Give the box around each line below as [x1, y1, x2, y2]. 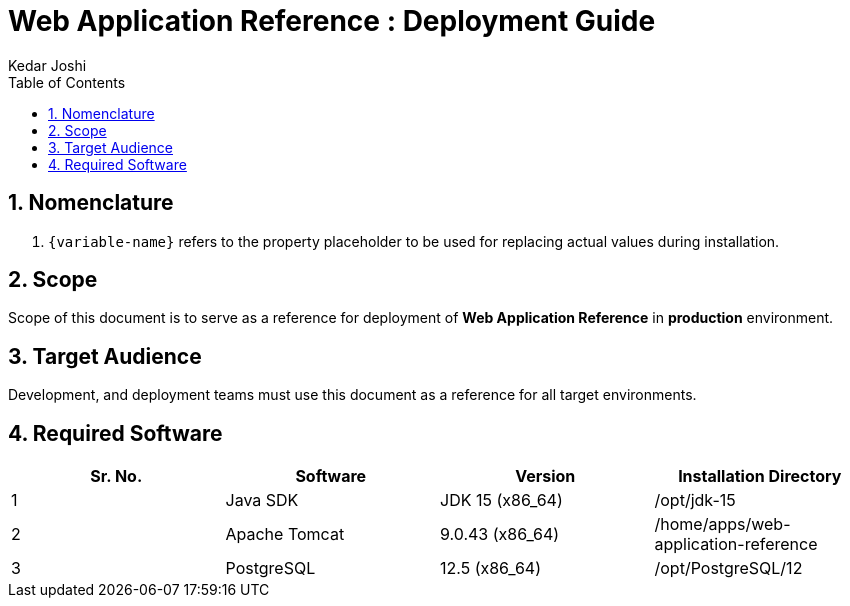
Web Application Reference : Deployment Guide [8, 4, 656, 38]
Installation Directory [678, 466, 842, 487]
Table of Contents [8, 73, 126, 91]
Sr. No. [90, 466, 143, 487]
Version [515, 466, 576, 487]
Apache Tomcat [225, 524, 345, 545]
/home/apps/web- [654, 514, 791, 535]
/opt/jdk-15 [654, 490, 736, 511]
